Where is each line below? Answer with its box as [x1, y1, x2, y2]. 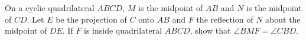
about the [265, 13, 301, 25]
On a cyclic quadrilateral [5, 2, 95, 13]
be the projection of [56, 13, 127, 25]
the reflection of [196, 13, 253, 25]
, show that [190, 24, 231, 37]
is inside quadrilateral [84, 24, 162, 37]
